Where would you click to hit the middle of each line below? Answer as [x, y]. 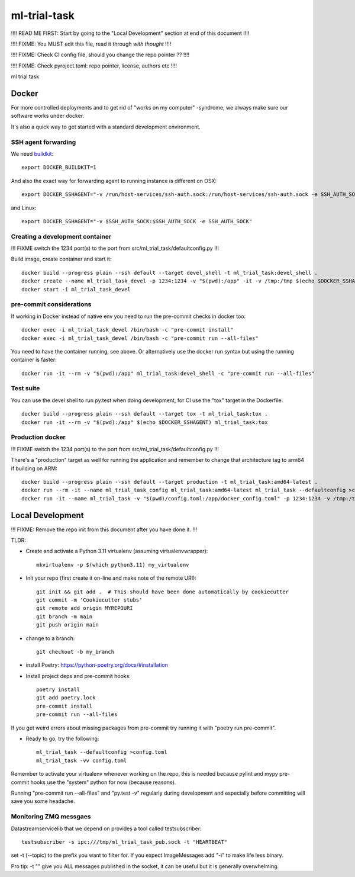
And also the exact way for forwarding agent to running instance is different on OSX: [114, 181]
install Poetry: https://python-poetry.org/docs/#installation [97, 665]
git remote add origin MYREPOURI [85, 608]
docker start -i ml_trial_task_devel [76, 289]
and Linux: [24, 208]
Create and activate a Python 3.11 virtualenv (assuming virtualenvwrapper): [117, 551]
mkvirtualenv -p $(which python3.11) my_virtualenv [113, 565]
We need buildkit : [32, 153]
